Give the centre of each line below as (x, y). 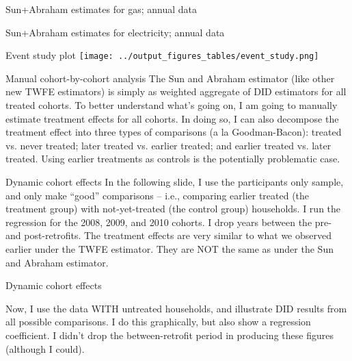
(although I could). (45, 348)
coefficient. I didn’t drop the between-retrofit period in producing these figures (170, 335)
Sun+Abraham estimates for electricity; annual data (115, 32)
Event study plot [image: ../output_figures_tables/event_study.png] (162, 55)
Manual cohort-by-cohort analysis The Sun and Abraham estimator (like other (170, 78)
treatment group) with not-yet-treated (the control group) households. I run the (173, 209)
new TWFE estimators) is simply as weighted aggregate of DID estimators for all (176, 91)
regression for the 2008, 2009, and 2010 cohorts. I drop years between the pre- (168, 222)
